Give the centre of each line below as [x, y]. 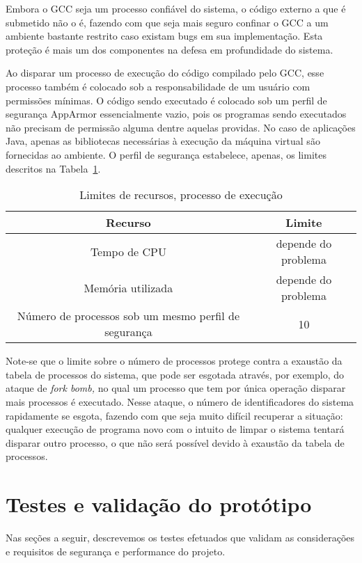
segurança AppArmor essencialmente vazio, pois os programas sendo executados [176, 114]
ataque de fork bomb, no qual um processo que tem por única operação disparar [176, 388]
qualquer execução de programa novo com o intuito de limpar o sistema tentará [175, 429]
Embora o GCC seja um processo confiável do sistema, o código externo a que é [176, 8]
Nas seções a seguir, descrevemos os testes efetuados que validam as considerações [180, 537]
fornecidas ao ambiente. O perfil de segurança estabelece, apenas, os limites [166, 154]
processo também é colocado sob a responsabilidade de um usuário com [158, 86]
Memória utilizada [128, 287]
